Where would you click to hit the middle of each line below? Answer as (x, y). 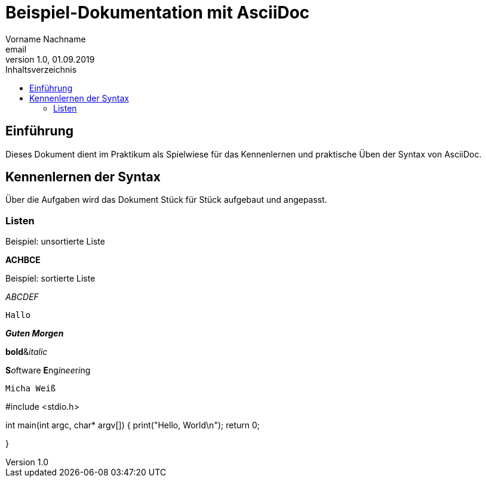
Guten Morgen (35, 333)
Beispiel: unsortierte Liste (55, 242)
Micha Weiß (31, 389)
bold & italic (27, 352)
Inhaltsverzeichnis (41, 69)
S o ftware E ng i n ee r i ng (48, 370)
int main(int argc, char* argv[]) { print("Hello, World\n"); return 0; (133, 425)
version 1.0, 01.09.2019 (50, 59)
